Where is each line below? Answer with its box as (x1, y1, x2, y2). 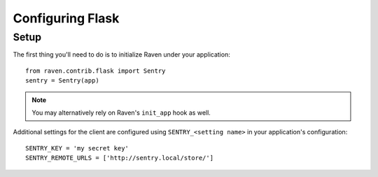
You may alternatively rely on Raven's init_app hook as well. (31, 108, 211, 117)
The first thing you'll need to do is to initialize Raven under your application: (13, 50, 230, 59)
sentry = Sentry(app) (25, 77, 99, 85)
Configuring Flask (13, 10, 120, 26)
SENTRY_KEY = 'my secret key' (25, 144, 129, 152)
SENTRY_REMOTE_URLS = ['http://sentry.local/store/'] (25, 154, 213, 162)
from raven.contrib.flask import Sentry (25, 66, 166, 75)
